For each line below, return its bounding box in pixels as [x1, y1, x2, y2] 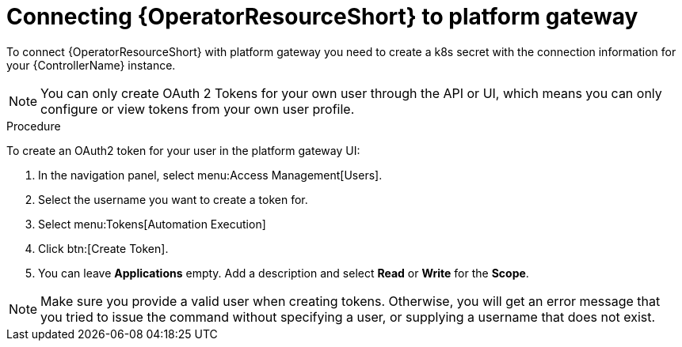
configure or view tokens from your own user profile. [40, 100, 355, 117]
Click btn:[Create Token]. [38, 241, 169, 255]
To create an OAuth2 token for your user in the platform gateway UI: [6, 143, 360, 157]
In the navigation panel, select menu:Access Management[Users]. [38, 168, 383, 182]
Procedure [6, 119, 61, 133]
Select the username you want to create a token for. [38, 192, 308, 206]
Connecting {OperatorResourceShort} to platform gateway [6, 3, 638, 30]
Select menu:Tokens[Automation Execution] [38, 217, 266, 231]
